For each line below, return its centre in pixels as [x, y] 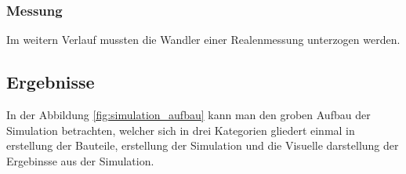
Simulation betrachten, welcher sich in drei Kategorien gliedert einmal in [181, 130]
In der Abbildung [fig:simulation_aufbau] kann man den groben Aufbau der [188, 115]
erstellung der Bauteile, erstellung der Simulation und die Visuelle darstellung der [203, 145]
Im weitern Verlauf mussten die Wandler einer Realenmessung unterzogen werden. [203, 40]
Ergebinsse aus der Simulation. [80, 160]
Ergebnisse [51, 82]
